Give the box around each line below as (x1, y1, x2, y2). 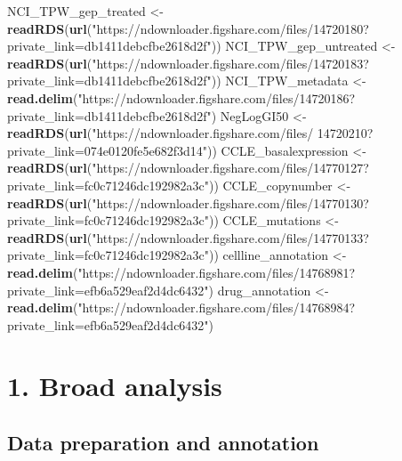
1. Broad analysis (7, 368, 222, 404)
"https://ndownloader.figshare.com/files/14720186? (77, 88, 355, 107)
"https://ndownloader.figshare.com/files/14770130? (92, 193, 369, 212)
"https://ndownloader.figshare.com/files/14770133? (92, 228, 369, 247)
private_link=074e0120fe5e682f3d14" (7, 141, 208, 159)
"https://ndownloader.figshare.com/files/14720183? (92, 53, 369, 72)
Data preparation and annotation (7, 429, 319, 457)
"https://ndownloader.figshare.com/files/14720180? (92, 19, 369, 37)
